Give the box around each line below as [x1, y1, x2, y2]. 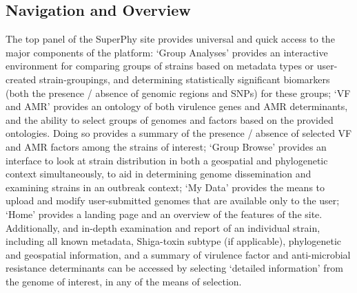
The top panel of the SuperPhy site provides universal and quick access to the [6, 32, 335, 46]
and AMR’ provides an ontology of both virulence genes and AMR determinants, [6, 99, 348, 113]
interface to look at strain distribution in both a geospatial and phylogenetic [6, 153, 328, 167]
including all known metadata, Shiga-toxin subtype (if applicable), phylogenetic [6, 234, 342, 248]
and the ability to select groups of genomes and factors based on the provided [6, 112, 334, 127]
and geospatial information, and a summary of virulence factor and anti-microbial [6, 247, 351, 261]
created [6, 72, 37, 86]
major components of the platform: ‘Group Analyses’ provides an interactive [6, 45, 328, 59]
